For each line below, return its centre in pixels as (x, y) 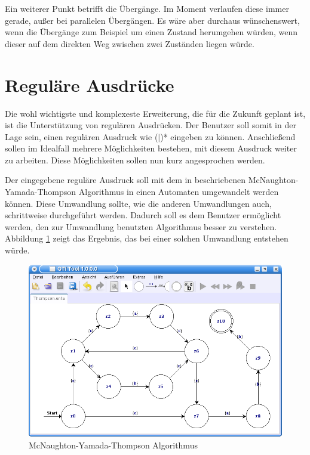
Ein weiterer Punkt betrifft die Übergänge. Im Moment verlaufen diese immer (147, 8)
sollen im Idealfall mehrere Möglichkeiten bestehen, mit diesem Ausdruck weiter (151, 148)
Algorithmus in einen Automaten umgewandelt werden (179, 192)
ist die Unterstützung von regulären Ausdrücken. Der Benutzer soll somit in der (151, 125)
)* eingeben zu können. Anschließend (228, 136)
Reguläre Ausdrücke (90, 84)
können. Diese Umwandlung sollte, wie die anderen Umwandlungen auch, (138, 203)
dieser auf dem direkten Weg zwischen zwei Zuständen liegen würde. (130, 43)
